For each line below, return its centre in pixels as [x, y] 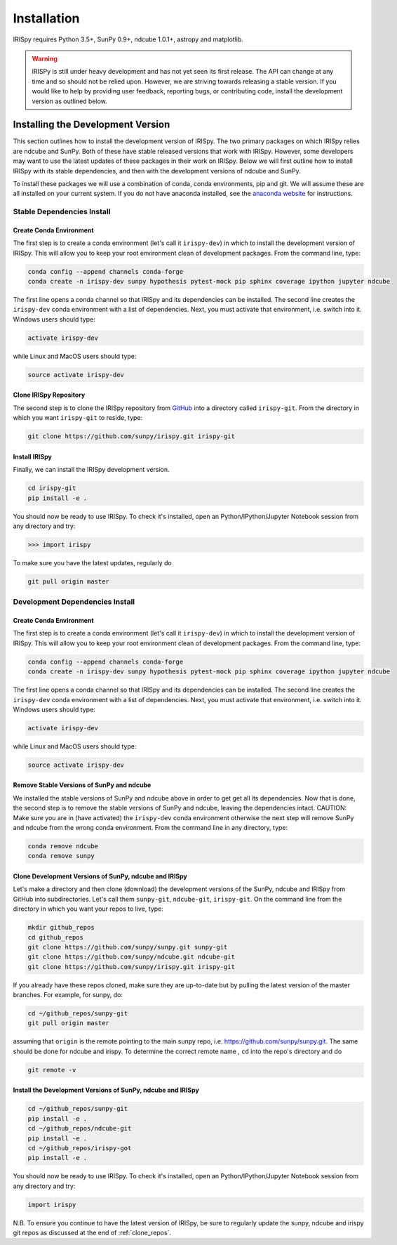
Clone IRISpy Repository [49, 395]
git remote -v [52, 1070]
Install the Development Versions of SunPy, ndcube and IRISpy [106, 1090]
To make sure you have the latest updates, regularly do [92, 562]
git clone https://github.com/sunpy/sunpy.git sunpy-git [128, 947]
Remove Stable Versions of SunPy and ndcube [82, 785]
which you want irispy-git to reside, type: [78, 418]
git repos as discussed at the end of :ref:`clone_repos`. [92, 1233]
